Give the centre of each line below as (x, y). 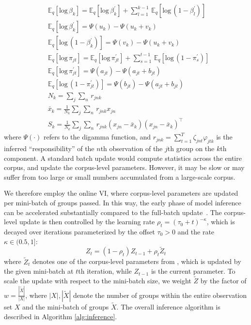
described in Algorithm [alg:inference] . (61, 316)
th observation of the (132, 148)
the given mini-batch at (39, 271)
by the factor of (223, 280)
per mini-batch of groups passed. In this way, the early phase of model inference (123, 202)
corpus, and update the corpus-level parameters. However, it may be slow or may (124, 167)
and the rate (196, 231)
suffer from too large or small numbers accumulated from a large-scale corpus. (120, 177)
